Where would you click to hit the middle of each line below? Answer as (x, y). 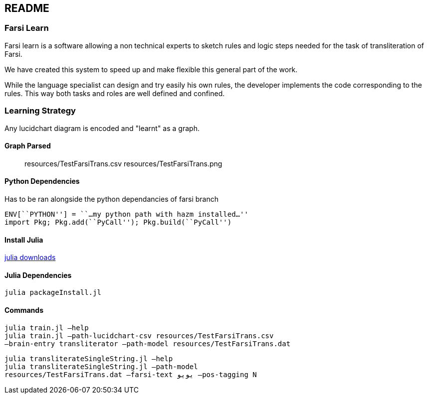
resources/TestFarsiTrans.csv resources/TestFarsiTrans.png (123, 163)
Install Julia (24, 240)
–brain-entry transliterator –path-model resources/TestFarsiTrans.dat (148, 343)
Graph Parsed (28, 146)
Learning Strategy (40, 111)
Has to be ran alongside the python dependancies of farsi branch (112, 199)
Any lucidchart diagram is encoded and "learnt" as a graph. (102, 128)
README (27, 8)
